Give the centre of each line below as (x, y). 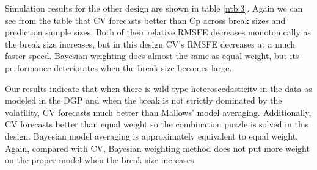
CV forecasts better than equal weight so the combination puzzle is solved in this (157, 124)
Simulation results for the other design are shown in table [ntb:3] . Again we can (154, 8)
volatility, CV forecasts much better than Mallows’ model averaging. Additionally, (158, 112)
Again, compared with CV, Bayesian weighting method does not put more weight (157, 148)
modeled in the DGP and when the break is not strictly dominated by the (144, 100)
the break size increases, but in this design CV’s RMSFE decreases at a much (150, 44)
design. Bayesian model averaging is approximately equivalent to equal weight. (151, 136)
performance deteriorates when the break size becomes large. (118, 67)
